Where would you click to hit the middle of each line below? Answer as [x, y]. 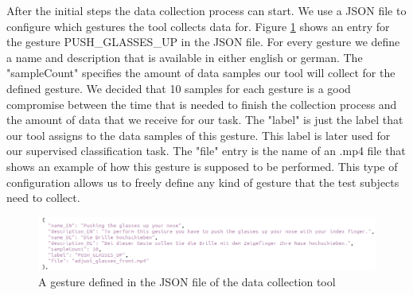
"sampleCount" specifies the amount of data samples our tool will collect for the [201, 73]
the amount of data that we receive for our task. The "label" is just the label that [205, 120]
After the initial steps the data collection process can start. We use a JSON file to [206, 10]
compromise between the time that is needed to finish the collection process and [202, 104]
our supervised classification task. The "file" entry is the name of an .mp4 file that [206, 151]
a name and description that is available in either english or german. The [185, 57]
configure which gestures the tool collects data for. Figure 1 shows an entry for [198, 26]
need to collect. [43, 198]
